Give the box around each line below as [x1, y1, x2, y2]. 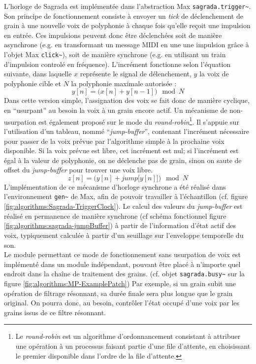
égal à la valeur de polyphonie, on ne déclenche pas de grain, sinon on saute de [4, 155, 242, 165]
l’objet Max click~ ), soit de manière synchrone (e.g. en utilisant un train [4, 49, 226, 60]
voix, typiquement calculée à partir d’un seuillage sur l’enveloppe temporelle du [4, 230, 244, 240]
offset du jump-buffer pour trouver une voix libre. [4, 165, 153, 175]
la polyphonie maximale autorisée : [71, 78, 177, 88]
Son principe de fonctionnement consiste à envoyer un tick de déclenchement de [4, 10, 243, 21]
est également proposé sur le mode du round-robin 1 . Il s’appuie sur [38, 115, 239, 127]
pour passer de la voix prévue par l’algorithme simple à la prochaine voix [4, 135, 224, 146]
